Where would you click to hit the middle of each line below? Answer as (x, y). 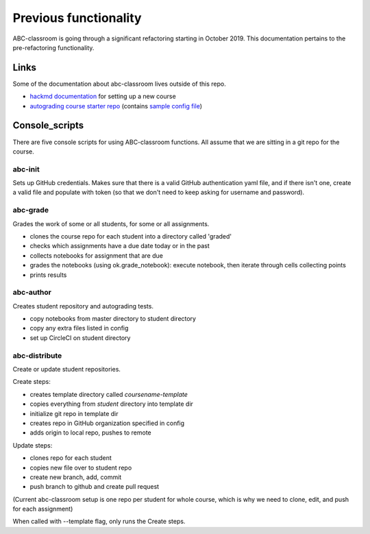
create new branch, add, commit (76, 477)
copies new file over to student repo (81, 468)
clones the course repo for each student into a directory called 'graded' (131, 236)
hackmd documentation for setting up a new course (103, 97)
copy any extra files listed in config (79, 328)
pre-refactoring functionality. (53, 47)
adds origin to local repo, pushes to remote (90, 433)
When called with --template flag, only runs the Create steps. (99, 522)
